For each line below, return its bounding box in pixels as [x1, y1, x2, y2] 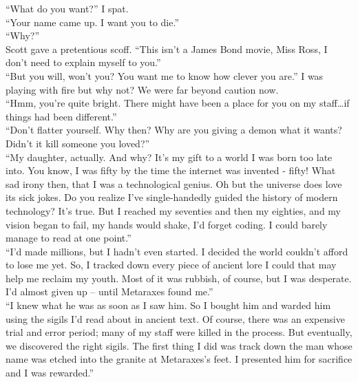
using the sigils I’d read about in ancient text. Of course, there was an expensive [6, 311, 345, 326]
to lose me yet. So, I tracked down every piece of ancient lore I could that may [6, 257, 337, 272]
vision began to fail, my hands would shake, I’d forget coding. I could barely [6, 217, 328, 231]
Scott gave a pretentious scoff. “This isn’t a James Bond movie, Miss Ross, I [6, 41, 328, 56]
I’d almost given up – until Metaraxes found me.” [6, 284, 213, 299]
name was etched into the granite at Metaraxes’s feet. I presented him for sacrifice [6, 352, 352, 366]
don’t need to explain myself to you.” [6, 55, 161, 70]
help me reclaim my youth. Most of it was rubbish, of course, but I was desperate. [6, 270, 352, 285]
